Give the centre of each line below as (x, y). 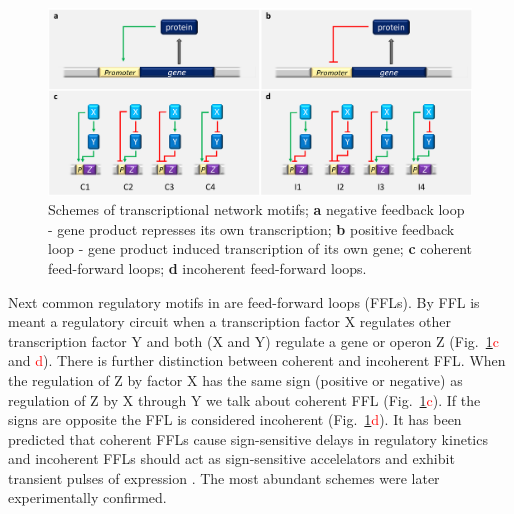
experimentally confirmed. (87, 497)
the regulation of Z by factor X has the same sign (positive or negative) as (235, 379)
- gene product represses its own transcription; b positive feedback (251, 228)
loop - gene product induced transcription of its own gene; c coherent (260, 248)
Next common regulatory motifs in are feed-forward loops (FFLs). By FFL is (244, 301)
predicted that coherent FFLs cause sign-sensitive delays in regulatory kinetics (248, 438)
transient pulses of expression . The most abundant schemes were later (224, 477)
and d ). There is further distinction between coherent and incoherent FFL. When (257, 360)
